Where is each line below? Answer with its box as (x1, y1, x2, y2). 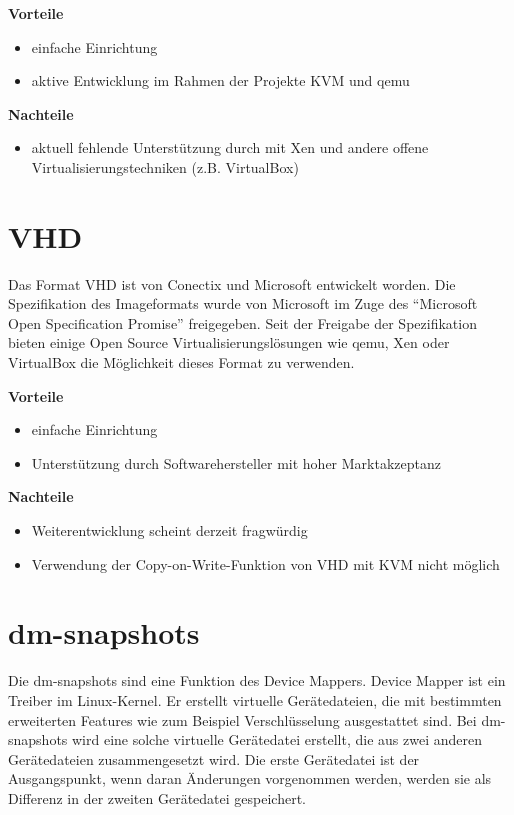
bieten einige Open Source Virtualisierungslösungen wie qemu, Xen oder (8, 332, 450, 353)
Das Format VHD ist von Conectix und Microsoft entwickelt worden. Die (8, 273, 456, 294)
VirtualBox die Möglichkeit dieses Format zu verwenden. (8, 352, 355, 373)
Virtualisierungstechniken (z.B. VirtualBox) (31, 156, 299, 177)
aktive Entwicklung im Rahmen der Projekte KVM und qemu (31, 70, 410, 91)
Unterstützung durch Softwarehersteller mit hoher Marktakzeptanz (31, 452, 441, 473)
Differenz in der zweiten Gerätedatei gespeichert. (8, 787, 306, 808)
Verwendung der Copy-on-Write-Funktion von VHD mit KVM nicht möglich (31, 553, 500, 574)
